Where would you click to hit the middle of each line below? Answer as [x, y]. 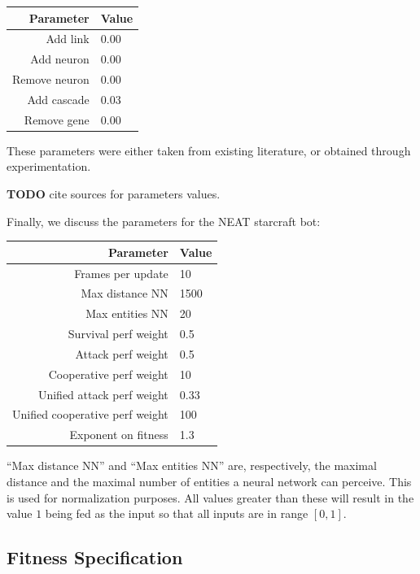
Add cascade [58, 99]
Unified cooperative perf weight [90, 414]
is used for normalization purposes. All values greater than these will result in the [210, 497]
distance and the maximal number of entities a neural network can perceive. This [209, 481]
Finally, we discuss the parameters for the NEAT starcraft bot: [164, 221]
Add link [68, 39]
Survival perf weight [118, 334]
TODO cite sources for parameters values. [114, 194]
